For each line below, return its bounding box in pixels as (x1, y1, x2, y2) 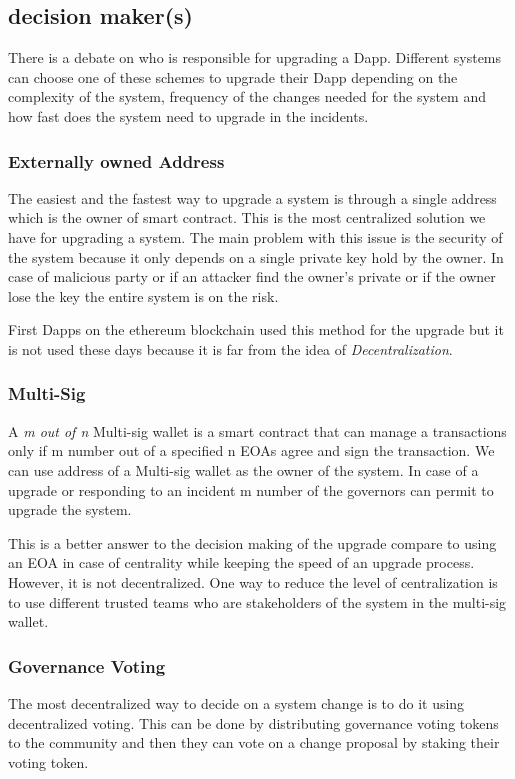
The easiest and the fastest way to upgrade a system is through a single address (8, 187, 497, 208)
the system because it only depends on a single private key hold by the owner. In (8, 246, 504, 267)
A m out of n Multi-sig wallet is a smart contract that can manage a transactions (8, 420, 507, 441)
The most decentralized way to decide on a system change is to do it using (8, 692, 465, 713)
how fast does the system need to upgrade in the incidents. (8, 105, 369, 126)
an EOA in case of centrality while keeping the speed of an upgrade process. (8, 552, 475, 573)
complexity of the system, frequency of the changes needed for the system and (8, 86, 486, 107)
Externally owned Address (8, 148, 225, 173)
